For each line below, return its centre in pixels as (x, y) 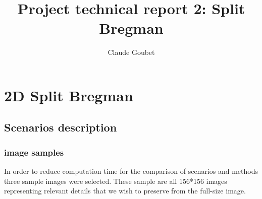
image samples (34, 152)
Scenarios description (61, 127)
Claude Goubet (131, 52)
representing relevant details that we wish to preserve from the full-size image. (125, 191)
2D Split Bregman (69, 95)
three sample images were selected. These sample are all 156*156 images (116, 181)
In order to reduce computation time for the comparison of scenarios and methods (131, 171)
